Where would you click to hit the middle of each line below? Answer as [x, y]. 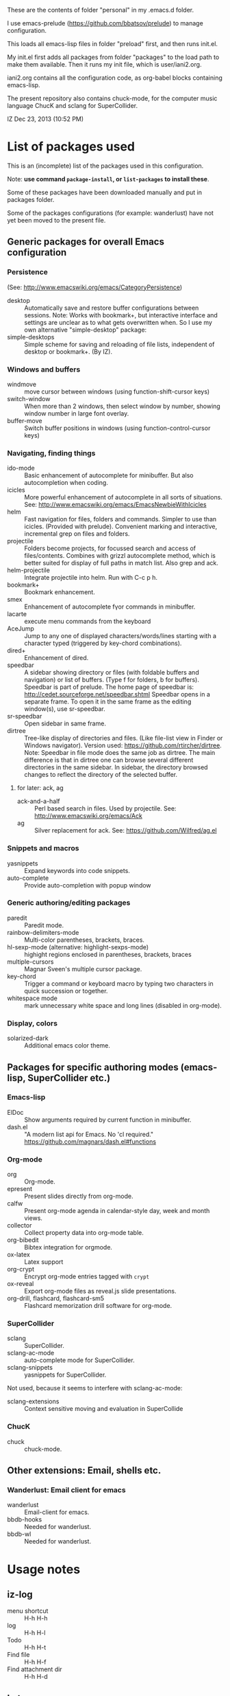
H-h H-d [36, 1677]
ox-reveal [21, 1284]
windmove [22, 384]
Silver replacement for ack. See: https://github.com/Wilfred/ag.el [125, 830]
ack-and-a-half [38, 801]
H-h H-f [35, 1662]
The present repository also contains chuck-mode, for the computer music [112, 98]
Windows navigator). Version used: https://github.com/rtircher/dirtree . [123, 745]
